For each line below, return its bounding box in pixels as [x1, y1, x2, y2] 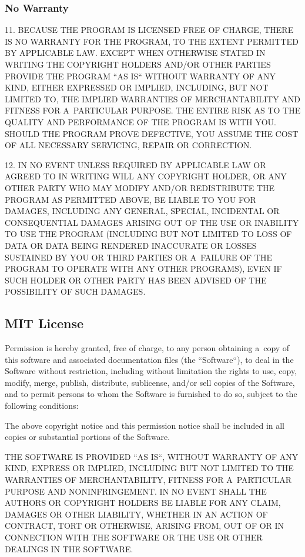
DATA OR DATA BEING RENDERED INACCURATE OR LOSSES [5, 239, 257, 251]
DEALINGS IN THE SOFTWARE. [5, 542, 133, 555]
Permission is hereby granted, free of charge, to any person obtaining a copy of [5, 342, 290, 354]
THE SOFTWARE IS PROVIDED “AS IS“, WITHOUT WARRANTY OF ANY [5, 450, 299, 462]
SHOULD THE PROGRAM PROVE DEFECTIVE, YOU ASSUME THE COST [5, 127, 299, 139]
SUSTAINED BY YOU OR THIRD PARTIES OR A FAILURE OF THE [5, 251, 273, 263]
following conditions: [5, 399, 79, 412]
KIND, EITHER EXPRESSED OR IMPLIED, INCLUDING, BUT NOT [5, 81, 269, 94]
